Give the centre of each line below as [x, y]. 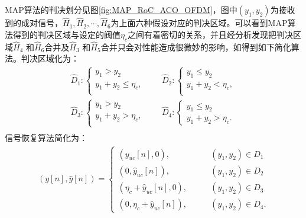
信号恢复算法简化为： [46, 138]
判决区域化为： [50, 58]
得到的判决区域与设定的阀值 [66, 34]
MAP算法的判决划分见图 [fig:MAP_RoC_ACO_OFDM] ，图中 [121, 9]
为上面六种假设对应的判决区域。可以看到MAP [199, 23]
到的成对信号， [34, 23]
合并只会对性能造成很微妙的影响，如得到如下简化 [196, 47]
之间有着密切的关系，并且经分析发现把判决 [210, 34]
